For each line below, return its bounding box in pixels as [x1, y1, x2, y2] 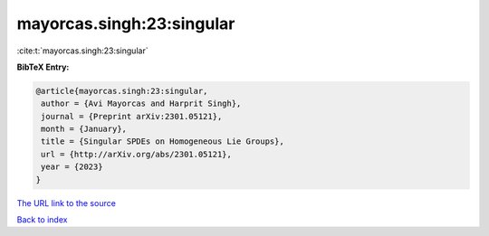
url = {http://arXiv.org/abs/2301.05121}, [41, 149, 233, 159]
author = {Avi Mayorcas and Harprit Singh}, [41, 99, 242, 109]
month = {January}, [41, 124, 127, 135]
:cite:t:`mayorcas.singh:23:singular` [16, 45, 149, 56]
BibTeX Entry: [16, 61, 70, 72]
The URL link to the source [16, 197, 117, 208]
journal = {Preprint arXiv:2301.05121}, [41, 111, 223, 121]
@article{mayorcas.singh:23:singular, [35, 86, 208, 96]
